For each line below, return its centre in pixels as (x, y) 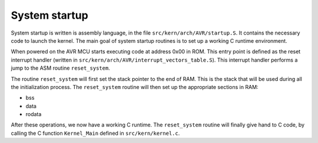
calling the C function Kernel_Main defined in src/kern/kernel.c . (95, 133)
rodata (34, 114)
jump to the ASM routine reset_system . (60, 68)
